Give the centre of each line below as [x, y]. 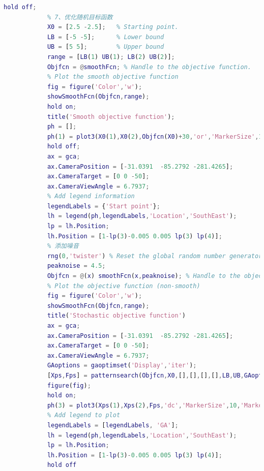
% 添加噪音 [63, 246]
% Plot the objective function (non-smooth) [124, 286]
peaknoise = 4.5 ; [76, 266]
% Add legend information [91, 196]
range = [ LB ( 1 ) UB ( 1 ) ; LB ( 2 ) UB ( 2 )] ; [111, 57]
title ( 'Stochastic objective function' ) [116, 316]
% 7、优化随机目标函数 [80, 17]
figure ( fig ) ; [69, 385]
